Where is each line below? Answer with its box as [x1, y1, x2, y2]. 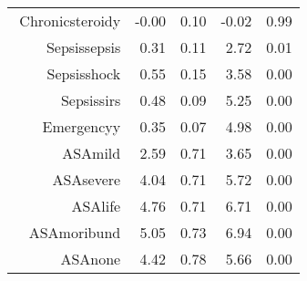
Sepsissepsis [46, 36, 121, 57]
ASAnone [60, 248, 121, 269]
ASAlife [71, 195, 121, 216]
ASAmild [62, 142, 121, 163]
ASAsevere [52, 169, 121, 190]
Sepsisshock [46, 63, 121, 84]
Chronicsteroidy [19, 10, 121, 31]
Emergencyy [42, 116, 121, 137]
